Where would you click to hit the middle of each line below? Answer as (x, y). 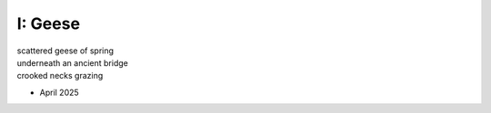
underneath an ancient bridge (73, 62)
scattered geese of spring (65, 51)
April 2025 (59, 92)
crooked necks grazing (60, 76)
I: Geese (49, 24)
